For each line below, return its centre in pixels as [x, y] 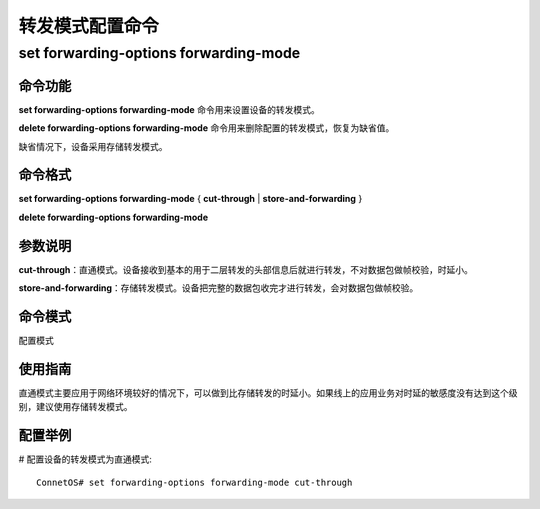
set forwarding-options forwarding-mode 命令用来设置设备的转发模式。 [169, 109]
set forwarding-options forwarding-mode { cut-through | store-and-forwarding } [190, 199]
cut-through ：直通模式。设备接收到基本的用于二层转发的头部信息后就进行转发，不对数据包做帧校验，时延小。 [246, 269]
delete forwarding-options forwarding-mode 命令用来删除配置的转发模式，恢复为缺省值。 [206, 128]
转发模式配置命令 [89, 26]
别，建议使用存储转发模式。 [75, 407]
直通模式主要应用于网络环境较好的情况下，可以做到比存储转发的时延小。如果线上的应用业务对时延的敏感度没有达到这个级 [268, 392]
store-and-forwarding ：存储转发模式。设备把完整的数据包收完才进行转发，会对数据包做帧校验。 [218, 288]
